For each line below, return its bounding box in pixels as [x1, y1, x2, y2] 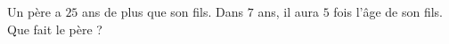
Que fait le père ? [7, 19, 102, 38]
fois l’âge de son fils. [333, 3, 444, 20]
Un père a [7, 3, 61, 20]
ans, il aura [257, 3, 319, 20]
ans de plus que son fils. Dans [82, 3, 244, 20]
